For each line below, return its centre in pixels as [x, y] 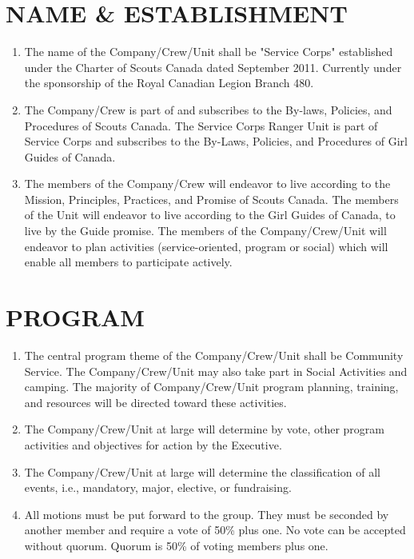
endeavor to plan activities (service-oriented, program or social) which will [206, 246]
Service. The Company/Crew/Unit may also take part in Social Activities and [216, 371]
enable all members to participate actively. [128, 262]
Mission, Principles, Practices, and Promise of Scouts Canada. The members [211, 199]
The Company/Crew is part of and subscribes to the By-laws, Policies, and [208, 109]
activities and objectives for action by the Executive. [153, 444]
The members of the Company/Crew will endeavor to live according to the [207, 184]
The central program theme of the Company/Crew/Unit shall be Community [214, 355]
